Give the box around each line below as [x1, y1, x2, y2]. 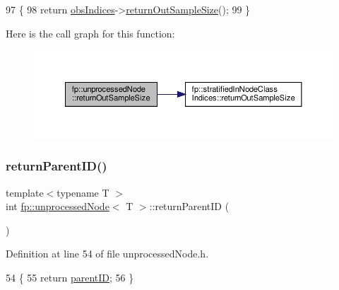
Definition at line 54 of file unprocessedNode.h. [6, 246, 209, 261]
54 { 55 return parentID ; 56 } [6, 269, 134, 284]
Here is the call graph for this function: [6, 25, 175, 40]
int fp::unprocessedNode [6, 199, 109, 214]
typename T [56, 185, 109, 199]
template [6, 185, 44, 199]
